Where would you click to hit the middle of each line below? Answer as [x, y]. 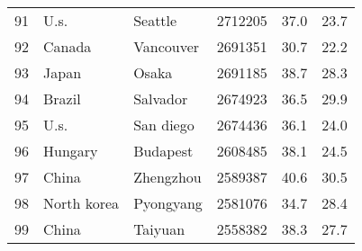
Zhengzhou [167, 177]
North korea [81, 203]
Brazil [62, 99]
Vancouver [167, 46]
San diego [164, 125]
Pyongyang [168, 203]
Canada [68, 46]
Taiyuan [159, 229]
